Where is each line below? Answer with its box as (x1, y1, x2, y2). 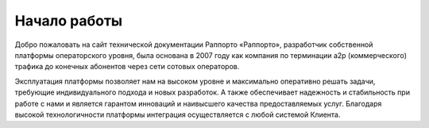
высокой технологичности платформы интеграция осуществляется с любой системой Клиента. (14, 110, 341, 119)
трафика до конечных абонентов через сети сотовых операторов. (14, 62, 240, 72)
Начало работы (14, 12, 123, 29)
